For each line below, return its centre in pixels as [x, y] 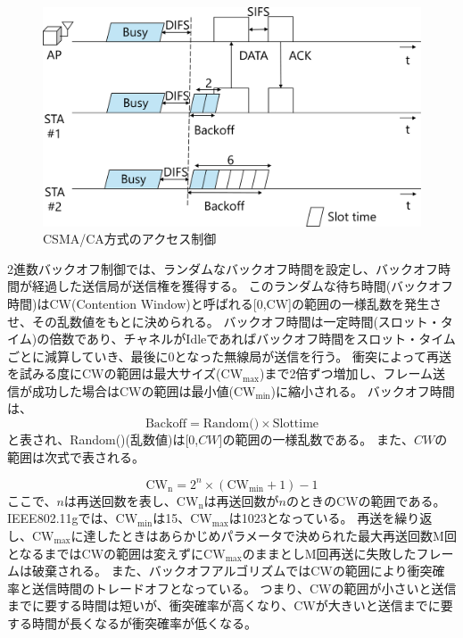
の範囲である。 [402, 500]
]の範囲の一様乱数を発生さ [365, 303]
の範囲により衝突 [382, 571]
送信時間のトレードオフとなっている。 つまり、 [170, 588]
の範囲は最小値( [187, 390]
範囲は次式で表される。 [76, 456]
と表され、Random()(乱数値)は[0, [103, 439]
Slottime [296, 424]
